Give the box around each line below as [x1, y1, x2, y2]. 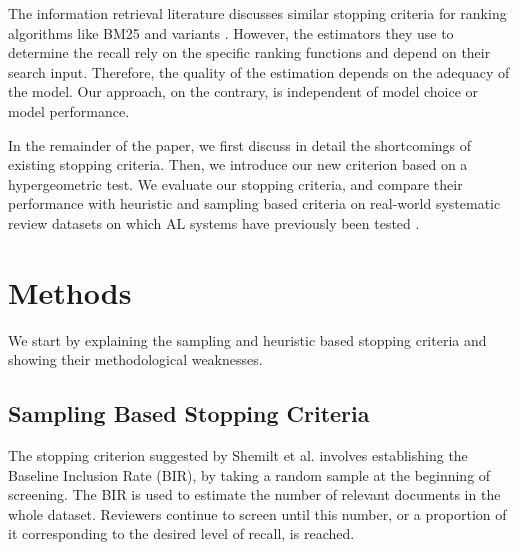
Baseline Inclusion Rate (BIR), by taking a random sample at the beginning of [8, 464, 491, 485]
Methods [8, 271, 132, 312]
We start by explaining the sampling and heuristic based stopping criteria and [8, 329, 487, 350]
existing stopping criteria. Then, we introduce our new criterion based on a [8, 154, 468, 175]
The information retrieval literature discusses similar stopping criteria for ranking [8, 3, 507, 23]
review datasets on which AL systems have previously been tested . [8, 212, 420, 233]
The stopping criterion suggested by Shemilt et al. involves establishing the [8, 445, 468, 466]
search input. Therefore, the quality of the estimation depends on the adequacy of [8, 61, 510, 82]
